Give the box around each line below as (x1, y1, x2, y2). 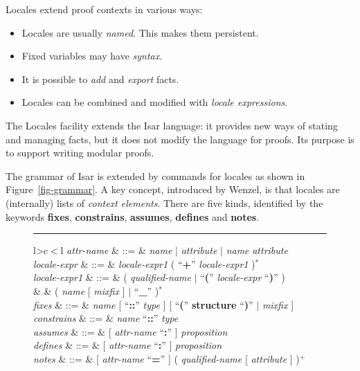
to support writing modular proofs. (6, 145, 154, 160)
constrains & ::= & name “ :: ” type (33, 311, 179, 325)
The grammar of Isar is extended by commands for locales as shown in (6, 168, 305, 183)
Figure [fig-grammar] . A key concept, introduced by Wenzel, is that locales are (6, 182, 340, 197)
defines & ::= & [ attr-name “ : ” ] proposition (33, 338, 222, 352)
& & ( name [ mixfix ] (33, 283, 125, 298)
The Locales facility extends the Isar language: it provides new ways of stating (6, 118, 338, 132)
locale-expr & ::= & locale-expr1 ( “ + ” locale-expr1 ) (33, 256, 255, 271)
